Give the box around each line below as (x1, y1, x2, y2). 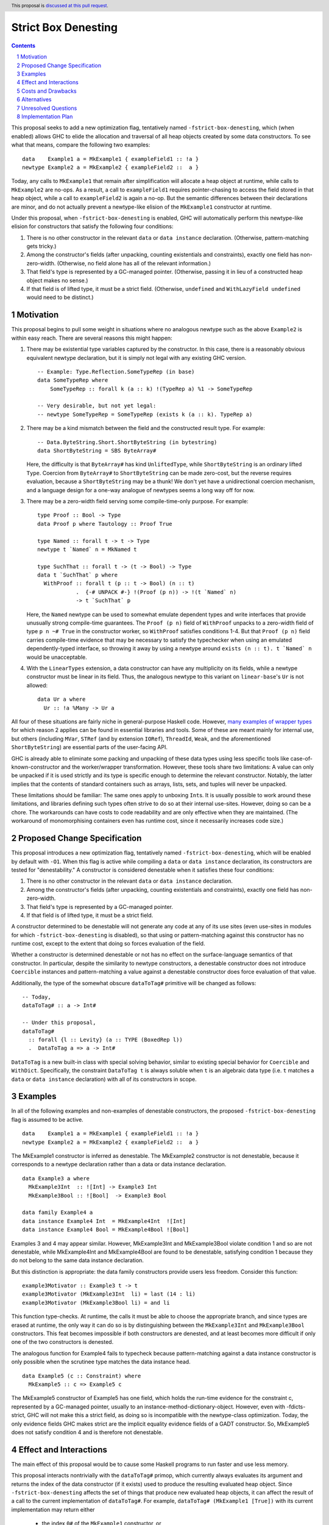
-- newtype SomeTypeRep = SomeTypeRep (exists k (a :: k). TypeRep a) (37, 411, 253, 418)
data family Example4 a (22, 1209, 93, 1216)
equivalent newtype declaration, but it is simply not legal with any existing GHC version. (26, 354, 247, 361)
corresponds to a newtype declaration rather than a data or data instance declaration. (11, 1161, 227, 1168)
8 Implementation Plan (16, 113, 73, 120)
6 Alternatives (16, 96, 52, 103)
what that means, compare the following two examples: (11, 141, 150, 149)
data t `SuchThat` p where (37, 572, 118, 579)
